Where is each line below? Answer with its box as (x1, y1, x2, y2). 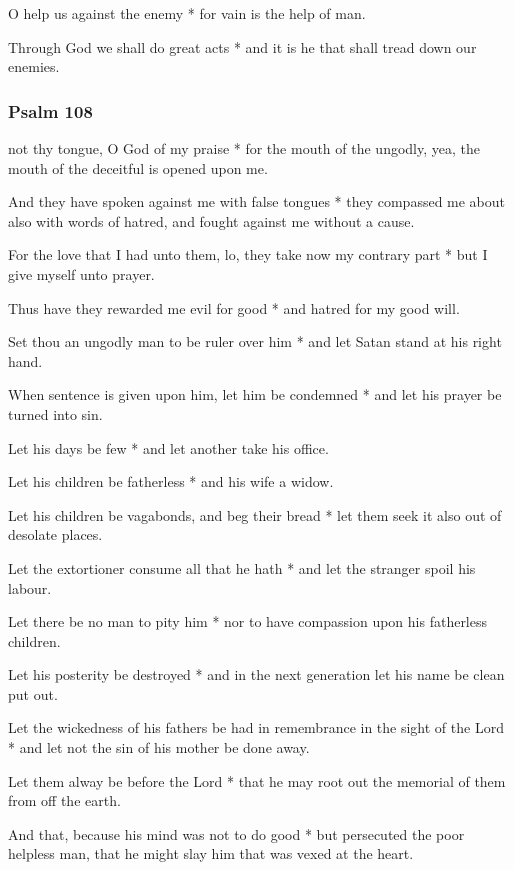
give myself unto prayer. (8, 263, 155, 284)
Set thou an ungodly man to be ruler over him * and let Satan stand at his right (8, 331, 502, 352)
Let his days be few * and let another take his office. (8, 437, 329, 458)
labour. (8, 577, 52, 598)
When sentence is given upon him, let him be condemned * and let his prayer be (8, 384, 502, 405)
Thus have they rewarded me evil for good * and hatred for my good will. (8, 297, 460, 318)
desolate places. (8, 524, 103, 545)
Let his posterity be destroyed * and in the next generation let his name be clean (8, 664, 505, 685)
